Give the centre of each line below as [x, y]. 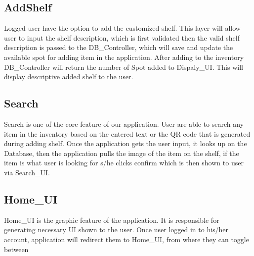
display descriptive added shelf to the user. [69, 77]
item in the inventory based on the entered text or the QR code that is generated [127, 133]
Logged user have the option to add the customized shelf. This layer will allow [122, 28]
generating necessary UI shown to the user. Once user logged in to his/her [116, 230]
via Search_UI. [27, 172]
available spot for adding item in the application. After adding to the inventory [124, 57]
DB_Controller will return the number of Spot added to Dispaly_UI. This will [124, 67]
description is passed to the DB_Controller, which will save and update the [119, 47]
